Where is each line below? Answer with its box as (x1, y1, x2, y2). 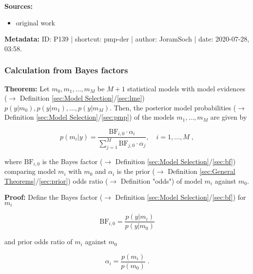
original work (16, 17, 56, 27)
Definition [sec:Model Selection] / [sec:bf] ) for (115, 192, 246, 202)
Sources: (4, 1, 33, 11)
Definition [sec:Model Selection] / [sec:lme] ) (19, 93, 145, 103)
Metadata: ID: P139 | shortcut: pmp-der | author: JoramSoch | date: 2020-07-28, (4, 34, 250, 44)
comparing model (4, 166, 56, 176)
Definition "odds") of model (120, 175, 202, 186)
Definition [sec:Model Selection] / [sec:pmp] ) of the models (4, 112, 175, 122)
